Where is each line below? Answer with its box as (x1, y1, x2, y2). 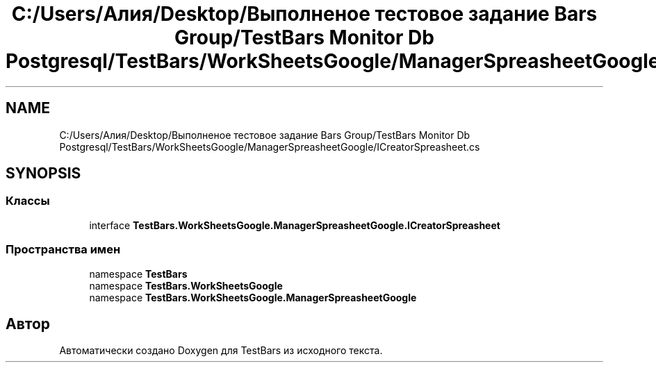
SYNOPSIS (6, 165, 81, 183)
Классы (6, 194, 50, 208)
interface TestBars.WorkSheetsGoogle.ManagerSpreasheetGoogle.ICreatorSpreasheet (89, 219, 500, 231)
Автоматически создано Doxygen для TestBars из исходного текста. (59, 344, 383, 357)
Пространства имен (6, 242, 121, 257)
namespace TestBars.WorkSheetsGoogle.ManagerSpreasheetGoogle (89, 291, 417, 303)
